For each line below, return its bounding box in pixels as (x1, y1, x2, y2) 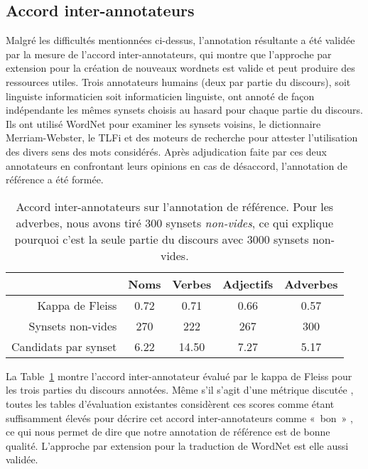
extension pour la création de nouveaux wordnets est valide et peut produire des (6, 60, 355, 75)
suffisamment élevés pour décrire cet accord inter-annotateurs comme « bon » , (6, 410, 353, 425)
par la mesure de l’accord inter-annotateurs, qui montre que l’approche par (6, 46, 332, 61)
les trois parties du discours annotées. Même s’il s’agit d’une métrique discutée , (6, 382, 354, 397)
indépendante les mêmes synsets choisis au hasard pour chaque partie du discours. (6, 102, 363, 117)
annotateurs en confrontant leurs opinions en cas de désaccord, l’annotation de (6, 158, 347, 173)
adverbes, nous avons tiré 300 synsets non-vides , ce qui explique (16, 214, 333, 231)
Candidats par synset (11, 338, 117, 355)
